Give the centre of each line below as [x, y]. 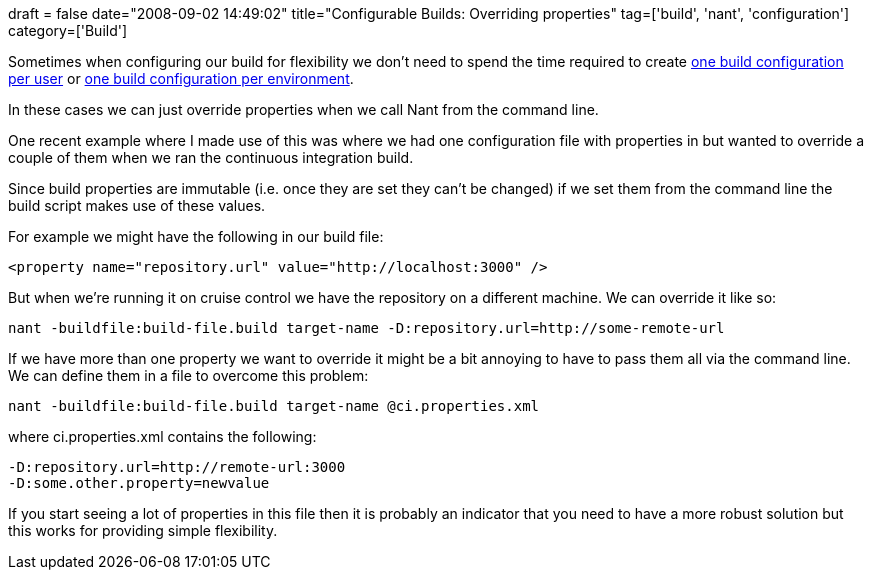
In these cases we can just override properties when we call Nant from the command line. [303, 109]
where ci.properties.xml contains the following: [162, 436]
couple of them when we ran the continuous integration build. [211, 157]
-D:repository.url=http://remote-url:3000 [177, 467]
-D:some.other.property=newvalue [139, 483]
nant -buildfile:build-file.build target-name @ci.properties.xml [274, 406]
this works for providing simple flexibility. [143, 530]
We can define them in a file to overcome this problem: [188, 375]
